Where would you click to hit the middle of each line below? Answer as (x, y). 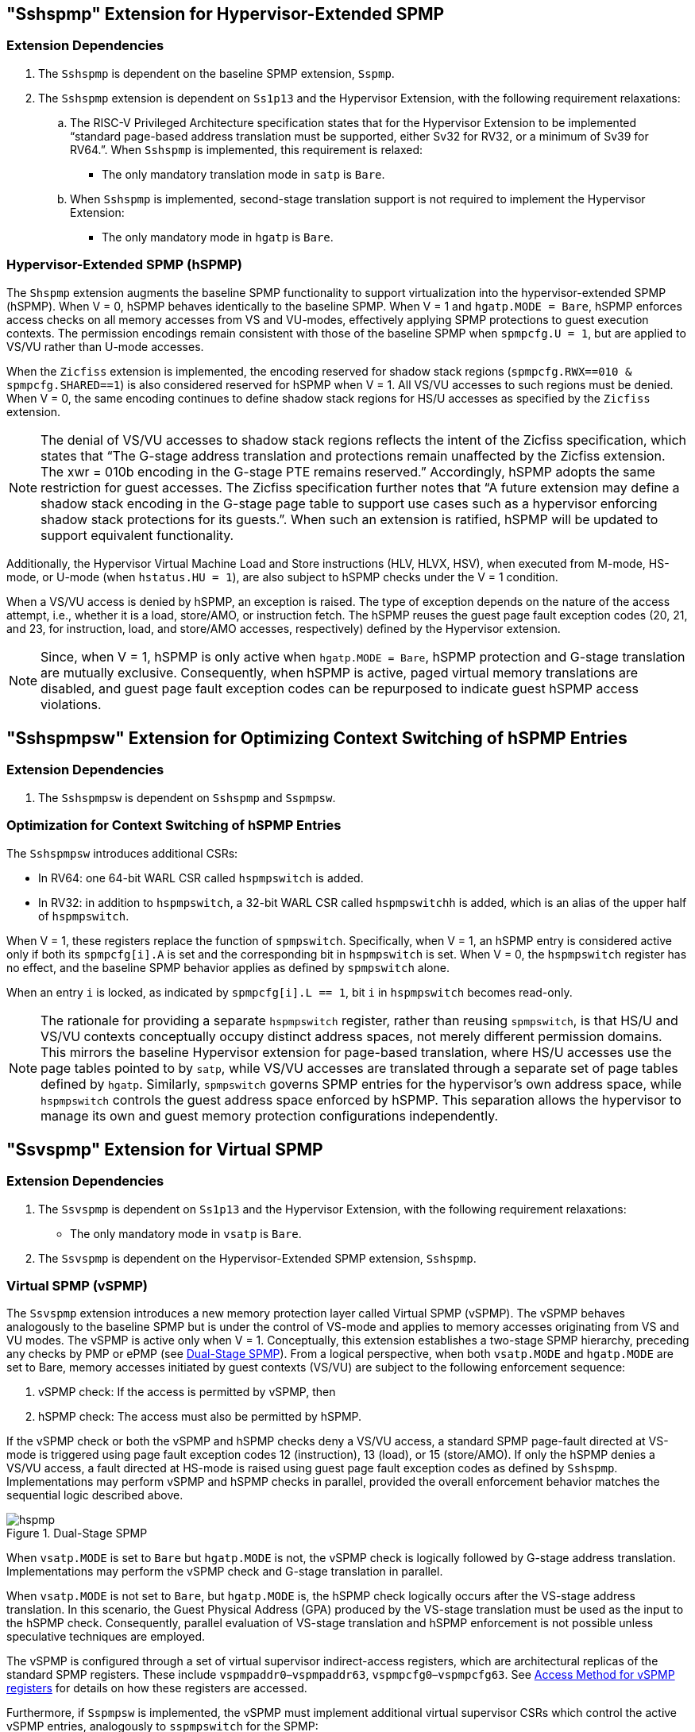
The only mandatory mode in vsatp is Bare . (186, 1233)
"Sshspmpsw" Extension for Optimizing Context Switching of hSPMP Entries (317, 738)
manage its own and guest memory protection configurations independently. (270, 1115)
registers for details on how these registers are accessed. (157, 1688)
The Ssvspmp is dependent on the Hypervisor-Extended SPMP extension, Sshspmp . (257, 1258)
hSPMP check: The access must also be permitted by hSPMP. (200, 1417)
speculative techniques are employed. (106, 1637)
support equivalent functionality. (137, 535)
